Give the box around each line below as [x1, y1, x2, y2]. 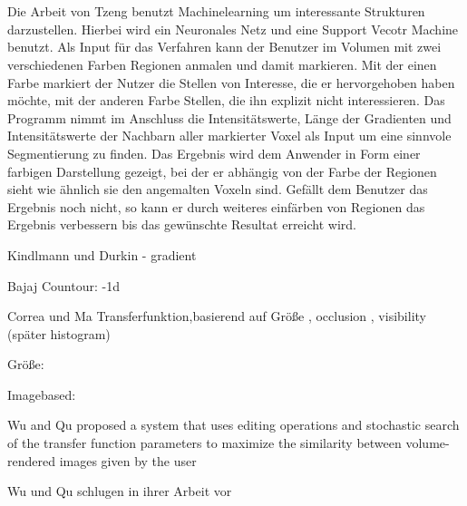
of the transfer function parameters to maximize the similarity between [7, 433, 402, 452]
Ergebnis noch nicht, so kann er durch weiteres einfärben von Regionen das [7, 197, 425, 216]
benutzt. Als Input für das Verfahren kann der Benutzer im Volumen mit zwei [7, 37, 442, 56]
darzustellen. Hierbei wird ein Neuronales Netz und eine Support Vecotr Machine [7, 19, 459, 38]
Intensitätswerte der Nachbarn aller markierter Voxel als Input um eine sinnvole [7, 126, 452, 145]
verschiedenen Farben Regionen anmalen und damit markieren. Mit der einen [7, 54, 437, 73]
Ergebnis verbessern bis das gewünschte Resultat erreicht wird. [7, 215, 356, 234]
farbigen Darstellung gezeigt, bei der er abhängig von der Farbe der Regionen [7, 161, 437, 180]
